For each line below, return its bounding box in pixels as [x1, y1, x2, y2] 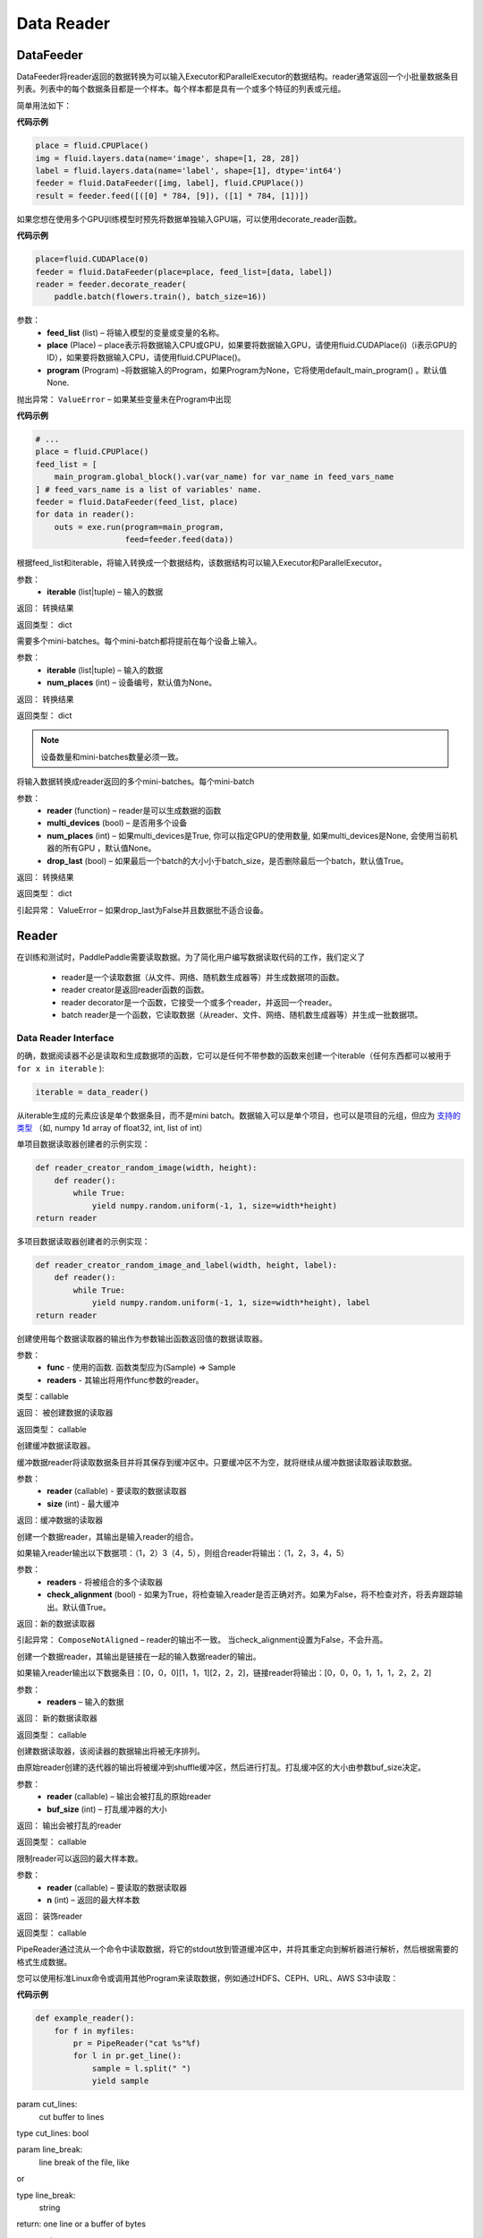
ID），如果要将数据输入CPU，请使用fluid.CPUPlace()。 [47, 352, 246, 363]
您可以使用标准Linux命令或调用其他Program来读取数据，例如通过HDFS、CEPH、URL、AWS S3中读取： [16, 1972, 399, 1983]
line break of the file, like [38, 2157, 130, 2167]
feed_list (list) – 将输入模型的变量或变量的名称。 [47, 327, 225, 337]
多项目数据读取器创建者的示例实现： [16, 1236, 150, 1246]
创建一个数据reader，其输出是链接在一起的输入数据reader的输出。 [16, 1651, 261, 1661]
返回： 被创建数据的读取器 [16, 1407, 114, 1418]
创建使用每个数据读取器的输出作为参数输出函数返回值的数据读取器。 [16, 1333, 267, 1344]
